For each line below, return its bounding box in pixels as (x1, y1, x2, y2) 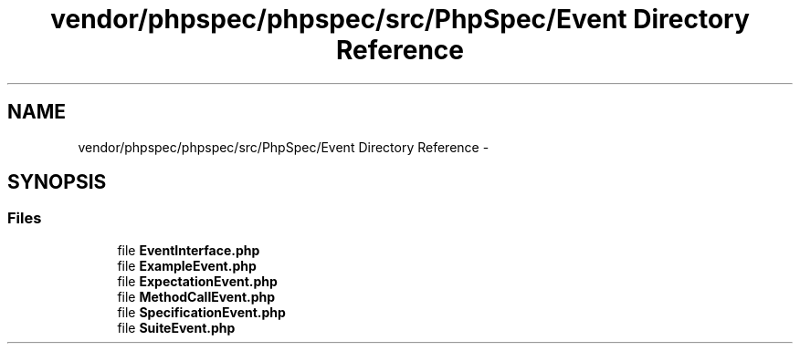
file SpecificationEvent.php (117, 304, 286, 320)
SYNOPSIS (7, 170, 107, 194)
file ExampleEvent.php (117, 257, 257, 274)
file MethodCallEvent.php (117, 288, 276, 305)
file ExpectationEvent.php (117, 273, 278, 289)
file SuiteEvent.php (117, 319, 236, 336)
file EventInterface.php (117, 242, 260, 258)
